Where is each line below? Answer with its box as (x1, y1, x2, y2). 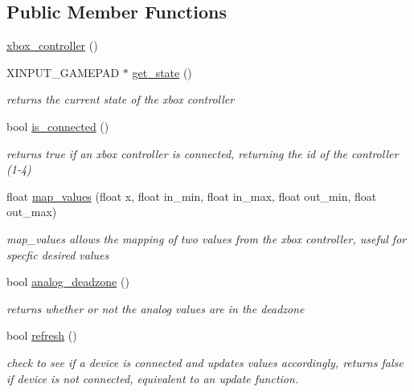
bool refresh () (6, 327, 77, 344)
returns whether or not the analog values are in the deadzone (6, 300, 305, 316)
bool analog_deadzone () (6, 273, 129, 290)
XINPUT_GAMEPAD (6, 63, 120, 80)
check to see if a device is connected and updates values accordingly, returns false (6, 353, 404, 370)
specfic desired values (6, 246, 109, 263)
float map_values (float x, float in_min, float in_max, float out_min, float (6, 187, 377, 204)
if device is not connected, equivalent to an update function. (6, 370, 299, 386)
